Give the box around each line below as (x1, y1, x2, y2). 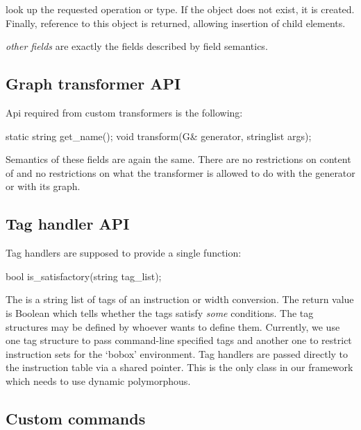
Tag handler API (6, 213, 130, 234)
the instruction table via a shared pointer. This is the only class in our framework (6, 360, 353, 375)
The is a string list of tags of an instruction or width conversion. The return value (6, 292, 354, 307)
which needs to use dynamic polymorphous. (6, 373, 191, 388)
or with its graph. (6, 179, 81, 193)
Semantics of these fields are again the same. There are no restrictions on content (6, 152, 351, 166)
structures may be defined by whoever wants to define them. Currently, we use (6, 319, 340, 334)
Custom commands (6, 407, 146, 429)
